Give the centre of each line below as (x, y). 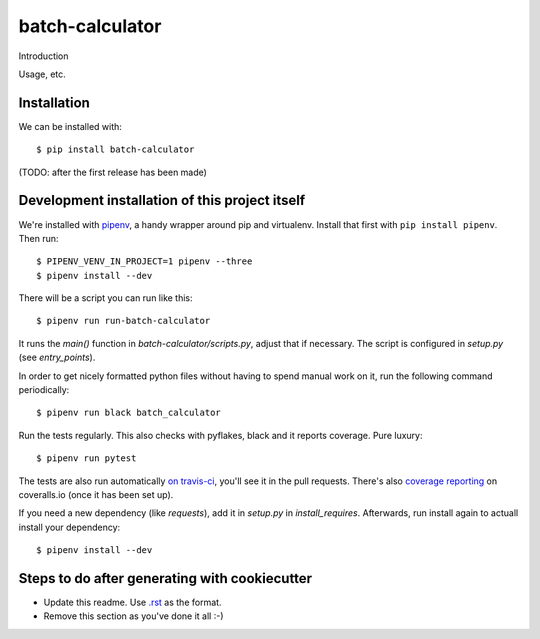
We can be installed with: (70, 126)
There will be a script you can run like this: (106, 298)
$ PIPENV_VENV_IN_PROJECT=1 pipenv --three (144, 261)
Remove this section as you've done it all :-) (133, 616)
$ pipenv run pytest (86, 458)
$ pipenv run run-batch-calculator (123, 321)
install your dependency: (69, 527)
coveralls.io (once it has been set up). (96, 494)
